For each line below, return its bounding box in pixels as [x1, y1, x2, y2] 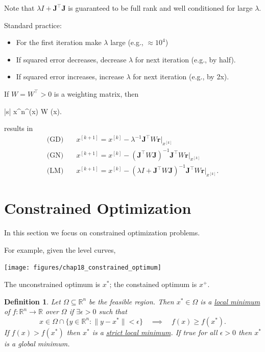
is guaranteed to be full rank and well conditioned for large [68, 3, 253, 13]
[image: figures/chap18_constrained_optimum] [4, 264, 161, 272]
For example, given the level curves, [4, 244, 116, 255]
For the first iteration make [16, 37, 102, 48]
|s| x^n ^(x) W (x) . [4, 105, 62, 116]
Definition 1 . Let [4, 296, 61, 306]
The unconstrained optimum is [4, 279, 101, 290]
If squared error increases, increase [16, 71, 124, 82]
